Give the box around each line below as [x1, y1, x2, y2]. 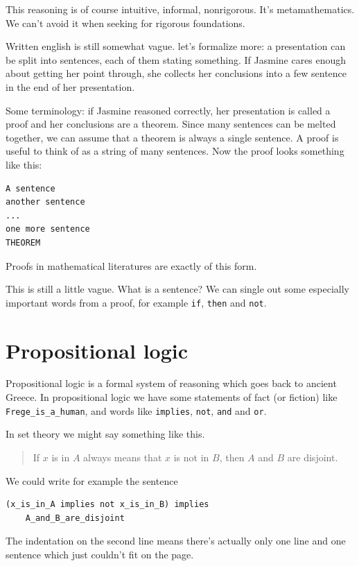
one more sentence [6, 224, 90, 234]
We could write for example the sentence [6, 473, 178, 488]
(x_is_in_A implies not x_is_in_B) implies [6, 499, 209, 510]
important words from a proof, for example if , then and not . [6, 295, 267, 309]
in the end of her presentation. [6, 79, 135, 94]
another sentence [6, 197, 85, 207]
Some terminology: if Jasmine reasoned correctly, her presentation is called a [6, 103, 331, 117]
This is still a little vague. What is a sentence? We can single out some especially [6, 282, 349, 296]
